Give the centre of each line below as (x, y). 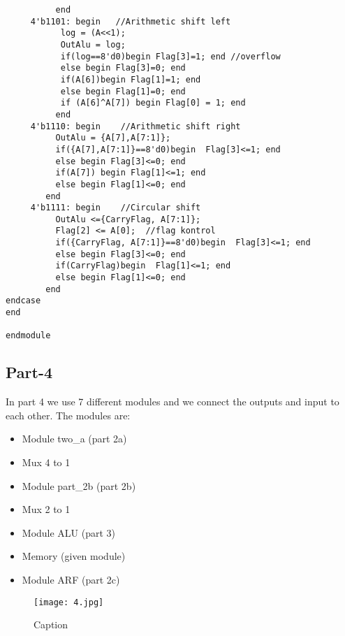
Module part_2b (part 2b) (79, 485)
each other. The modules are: (68, 415)
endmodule (28, 336)
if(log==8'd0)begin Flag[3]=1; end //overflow (170, 56)
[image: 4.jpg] (69, 602)
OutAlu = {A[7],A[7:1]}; (113, 138)
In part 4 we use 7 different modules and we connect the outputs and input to (172, 402)
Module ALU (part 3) (69, 532)
